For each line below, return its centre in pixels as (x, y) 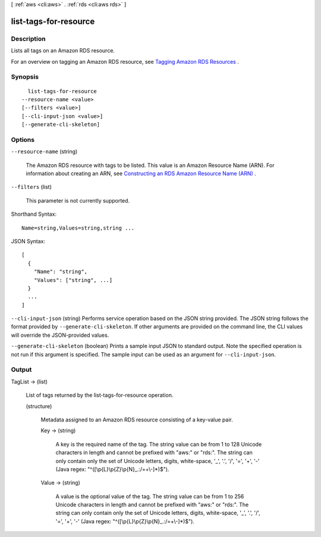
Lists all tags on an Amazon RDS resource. (63, 51)
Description (28, 39)
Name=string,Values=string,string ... (78, 228)
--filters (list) (31, 187)
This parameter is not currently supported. (78, 200)
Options (23, 139)
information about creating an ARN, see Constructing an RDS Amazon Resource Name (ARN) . (141, 173)
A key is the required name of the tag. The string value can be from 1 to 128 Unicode (159, 444)
